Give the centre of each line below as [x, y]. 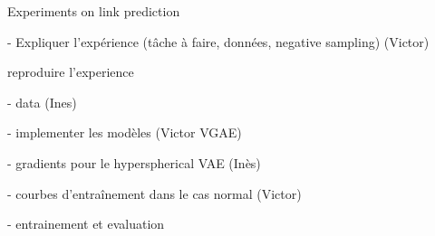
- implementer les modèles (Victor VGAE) [125, 132]
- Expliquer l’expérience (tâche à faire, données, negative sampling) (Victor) [218, 41]
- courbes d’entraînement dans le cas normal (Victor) [155, 193]
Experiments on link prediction [94, 11]
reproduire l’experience [71, 72]
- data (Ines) [42, 102]
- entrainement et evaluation [86, 224]
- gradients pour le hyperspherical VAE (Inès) [134, 162]
